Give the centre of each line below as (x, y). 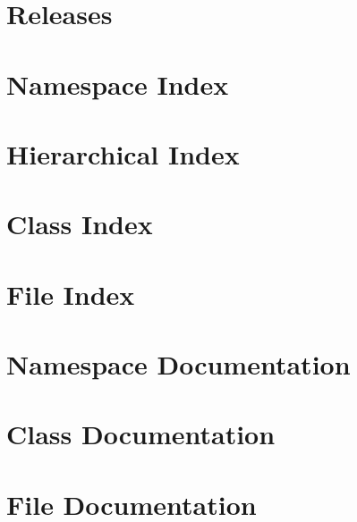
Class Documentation (141, 434)
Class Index (80, 224)
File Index (71, 294)
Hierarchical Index (123, 153)
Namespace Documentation (178, 364)
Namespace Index (118, 84)
